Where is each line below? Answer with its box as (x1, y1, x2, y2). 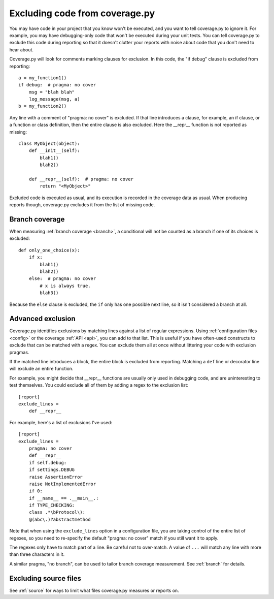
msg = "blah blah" (28, 89, 75, 95)
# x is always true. (40, 282, 91, 289)
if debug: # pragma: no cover (18, 82, 96, 88)
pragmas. (9, 349, 29, 355)
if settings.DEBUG (28, 467, 75, 472)
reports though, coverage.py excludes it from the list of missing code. (9, 202, 155, 208)
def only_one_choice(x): (18, 247, 80, 253)
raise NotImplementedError (28, 481, 96, 487)
